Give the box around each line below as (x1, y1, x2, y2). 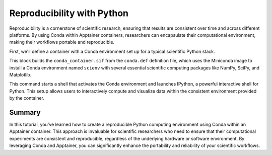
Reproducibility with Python (9, 8, 128, 19)
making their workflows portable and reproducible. (9, 39, 115, 45)
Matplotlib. (9, 71, 32, 77)
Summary (9, 108, 41, 117)
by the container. (9, 95, 45, 101)
